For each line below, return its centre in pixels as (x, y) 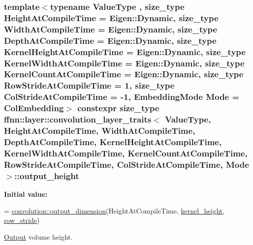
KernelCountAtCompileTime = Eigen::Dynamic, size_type (124, 74)
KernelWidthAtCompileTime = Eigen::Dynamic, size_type (124, 63)
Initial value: (26, 194)
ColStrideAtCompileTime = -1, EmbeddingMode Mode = (122, 97)
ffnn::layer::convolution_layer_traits (78, 119)
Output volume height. (38, 236)
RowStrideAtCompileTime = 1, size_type (89, 85)
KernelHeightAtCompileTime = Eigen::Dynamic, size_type (125, 51)
